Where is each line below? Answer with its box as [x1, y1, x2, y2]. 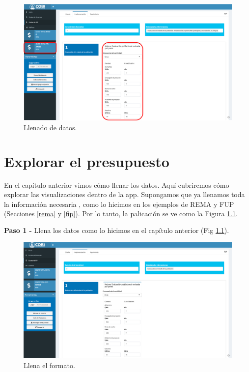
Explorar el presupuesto [4, 151, 169, 171]
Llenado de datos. [24, 122, 77, 132]
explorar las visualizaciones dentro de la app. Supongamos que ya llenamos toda [4, 189, 245, 200]
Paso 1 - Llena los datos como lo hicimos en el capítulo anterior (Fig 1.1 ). [4, 225, 229, 235]
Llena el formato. [24, 360, 75, 370]
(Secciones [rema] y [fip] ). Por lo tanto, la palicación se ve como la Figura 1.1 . [4, 208, 238, 219]
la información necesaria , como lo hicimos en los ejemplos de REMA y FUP [4, 199, 234, 209]
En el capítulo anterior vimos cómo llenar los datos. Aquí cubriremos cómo [4, 179, 229, 190]
